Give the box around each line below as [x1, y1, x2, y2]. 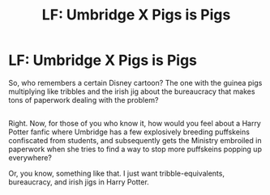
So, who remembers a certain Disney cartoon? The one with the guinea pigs [8, 78, 263, 87]
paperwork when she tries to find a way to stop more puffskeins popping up [8, 144, 262, 155]
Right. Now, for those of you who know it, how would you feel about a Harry [8, 119, 261, 129]
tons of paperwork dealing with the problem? [8, 95, 159, 104]
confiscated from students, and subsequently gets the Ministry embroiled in [8, 136, 262, 146]
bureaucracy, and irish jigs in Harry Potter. [8, 177, 150, 187]
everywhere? [8, 153, 53, 163]
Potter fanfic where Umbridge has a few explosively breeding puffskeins [8, 127, 250, 137]
